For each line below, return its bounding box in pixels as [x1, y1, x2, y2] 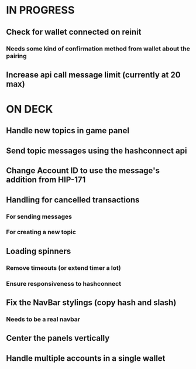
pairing [6, 52, 27, 60]
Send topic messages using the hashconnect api [6, 145, 187, 155]
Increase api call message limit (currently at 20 [6, 70, 181, 80]
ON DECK [6, 103, 53, 116]
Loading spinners [6, 246, 71, 256]
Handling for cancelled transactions [6, 195, 140, 205]
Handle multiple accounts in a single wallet [6, 353, 166, 363]
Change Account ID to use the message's [6, 165, 160, 176]
